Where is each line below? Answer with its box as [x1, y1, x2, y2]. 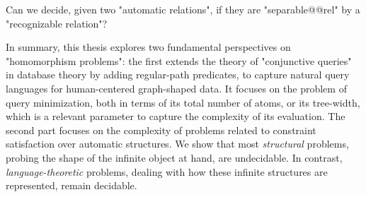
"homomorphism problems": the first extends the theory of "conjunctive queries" [6, 53, 352, 68]
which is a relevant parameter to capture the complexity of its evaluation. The [6, 109, 345, 124]
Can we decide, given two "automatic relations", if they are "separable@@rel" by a [6, 2, 360, 16]
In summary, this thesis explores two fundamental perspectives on [6, 40, 291, 54]
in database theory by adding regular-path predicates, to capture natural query [6, 67, 350, 82]
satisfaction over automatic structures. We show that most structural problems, [6, 136, 349, 151]
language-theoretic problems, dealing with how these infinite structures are [6, 164, 328, 179]
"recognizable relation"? [6, 16, 108, 30]
